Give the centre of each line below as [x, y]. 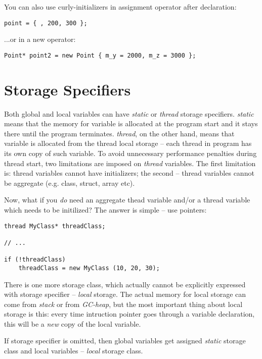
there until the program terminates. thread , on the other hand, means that [119, 133]
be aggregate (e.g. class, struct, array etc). [70, 183]
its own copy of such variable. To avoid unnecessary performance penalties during [130, 153]
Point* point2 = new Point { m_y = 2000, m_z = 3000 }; [100, 55]
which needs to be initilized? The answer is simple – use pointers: [105, 209]
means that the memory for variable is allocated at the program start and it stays [131, 123]
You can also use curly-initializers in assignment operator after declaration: [120, 7]
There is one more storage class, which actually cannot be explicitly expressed [125, 284]
